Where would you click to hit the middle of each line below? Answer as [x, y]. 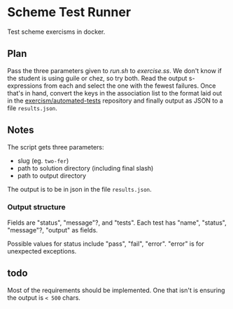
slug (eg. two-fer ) [43, 160]
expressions [25, 86]
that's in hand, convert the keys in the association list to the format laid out [115, 93]
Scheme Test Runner [69, 12]
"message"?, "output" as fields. [52, 230]
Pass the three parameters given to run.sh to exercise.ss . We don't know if [114, 70]
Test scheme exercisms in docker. [56, 32]
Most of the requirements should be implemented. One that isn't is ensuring [116, 290]
